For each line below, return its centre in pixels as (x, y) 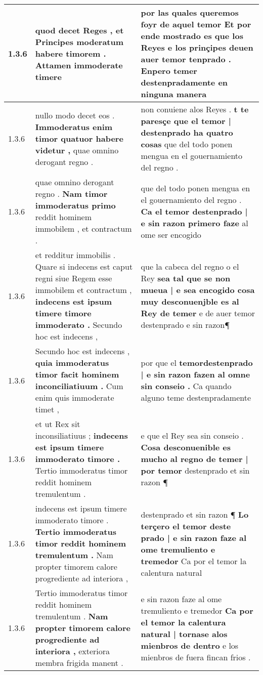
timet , (47, 409)
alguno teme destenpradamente (196, 397)
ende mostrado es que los (192, 36)
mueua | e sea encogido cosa (198, 290)
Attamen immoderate (79, 65)
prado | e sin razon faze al (193, 537)
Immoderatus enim (74, 126)
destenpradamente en (184, 82)
